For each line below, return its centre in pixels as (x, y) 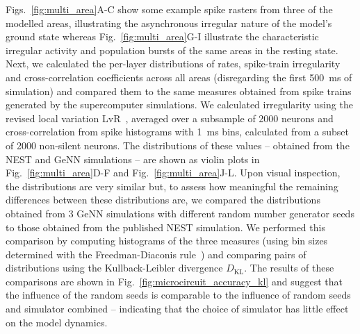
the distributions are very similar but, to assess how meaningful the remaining (172, 186)
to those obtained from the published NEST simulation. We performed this (165, 227)
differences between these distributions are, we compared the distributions (163, 200)
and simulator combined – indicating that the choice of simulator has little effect (177, 309)
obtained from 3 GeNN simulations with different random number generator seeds (180, 213)
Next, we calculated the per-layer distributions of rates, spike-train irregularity (173, 64)
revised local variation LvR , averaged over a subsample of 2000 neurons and (170, 118)
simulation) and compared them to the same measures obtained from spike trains (179, 91)
